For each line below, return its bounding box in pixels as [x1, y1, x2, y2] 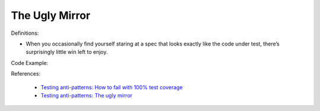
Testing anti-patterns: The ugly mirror [40, 92, 133, 99]
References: [11, 70, 41, 77]
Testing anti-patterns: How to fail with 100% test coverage [40, 83, 183, 91]
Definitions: [11, 30, 39, 37]
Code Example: [11, 59, 49, 66]
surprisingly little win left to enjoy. [25, 48, 108, 56]
